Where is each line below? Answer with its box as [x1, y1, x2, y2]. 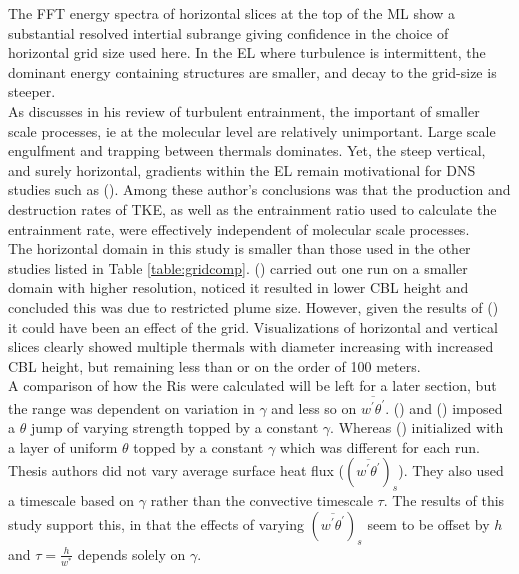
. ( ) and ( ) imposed [385, 397, 503, 418]
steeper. [8, 81, 56, 102]
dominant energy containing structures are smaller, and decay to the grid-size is [8, 61, 497, 82]
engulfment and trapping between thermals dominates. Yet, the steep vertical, [8, 140, 486, 161]
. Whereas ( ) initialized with [330, 417, 504, 438]
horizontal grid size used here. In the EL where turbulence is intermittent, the [8, 42, 486, 63]
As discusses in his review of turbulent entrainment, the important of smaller [8, 100, 480, 121]
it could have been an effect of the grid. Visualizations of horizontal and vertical [8, 316, 498, 337]
